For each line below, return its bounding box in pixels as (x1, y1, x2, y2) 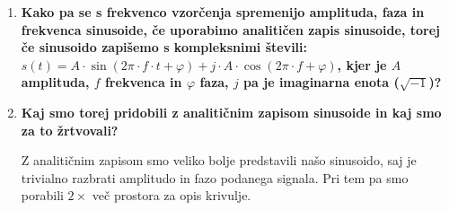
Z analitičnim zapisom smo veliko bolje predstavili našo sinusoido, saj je (21, 151, 417, 170)
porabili (21, 186, 64, 205)
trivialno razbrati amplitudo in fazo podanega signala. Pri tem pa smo (21, 168, 409, 187)
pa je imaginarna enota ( (243, 73, 400, 92)
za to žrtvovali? (21, 120, 119, 139)
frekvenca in (104, 73, 182, 92)
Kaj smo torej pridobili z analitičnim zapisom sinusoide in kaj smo (21, 102, 442, 121)
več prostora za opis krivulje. (92, 186, 251, 205)
